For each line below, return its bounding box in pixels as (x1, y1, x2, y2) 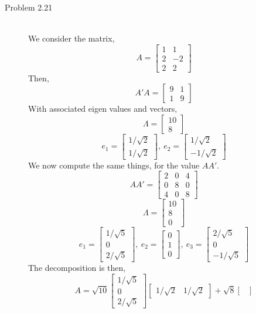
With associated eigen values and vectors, (28, 102, 178, 115)
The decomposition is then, (28, 262, 126, 274)
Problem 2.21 (5, 1, 53, 13)
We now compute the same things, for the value (28, 159, 200, 171)
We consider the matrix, (28, 32, 115, 44)
